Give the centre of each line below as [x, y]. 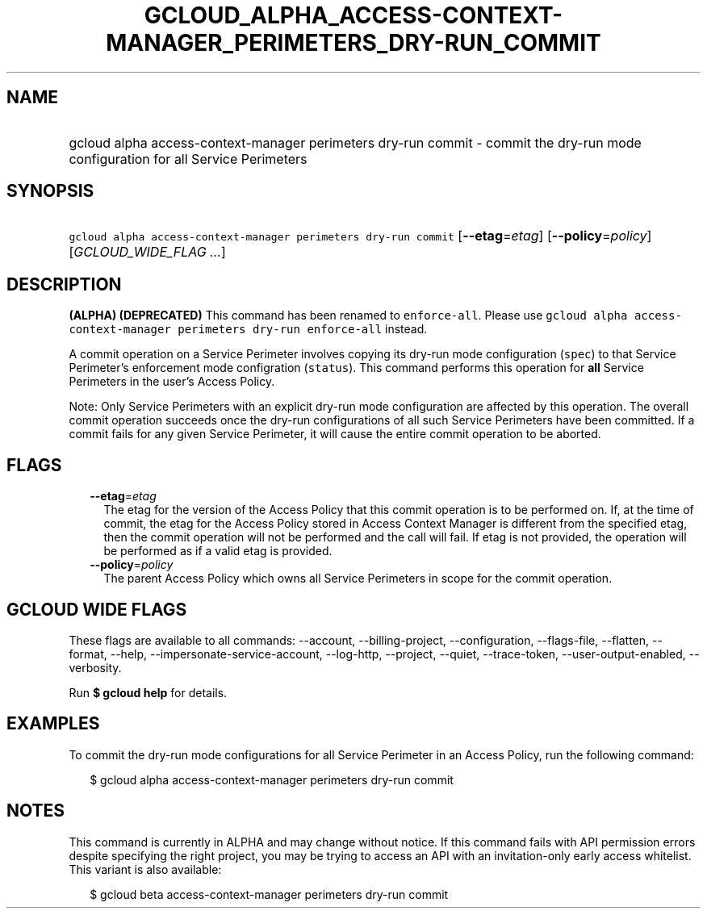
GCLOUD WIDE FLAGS [97, 609]
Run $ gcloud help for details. [148, 692]
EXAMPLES [53, 724]
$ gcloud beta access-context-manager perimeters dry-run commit [269, 894]
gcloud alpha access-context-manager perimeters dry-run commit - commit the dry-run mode [355, 142]
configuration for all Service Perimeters [188, 159]
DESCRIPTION [64, 284]
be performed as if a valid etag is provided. [218, 551]
